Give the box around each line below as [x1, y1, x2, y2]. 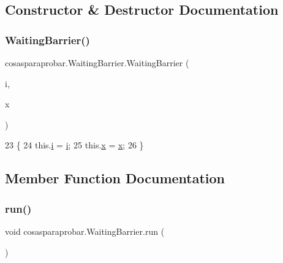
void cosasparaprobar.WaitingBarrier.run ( [5, 224, 165, 237]
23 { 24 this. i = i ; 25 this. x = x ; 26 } [5, 139, 144, 151]
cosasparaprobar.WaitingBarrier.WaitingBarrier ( [5, 56, 189, 69]
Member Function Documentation [5, 169, 225, 188]
